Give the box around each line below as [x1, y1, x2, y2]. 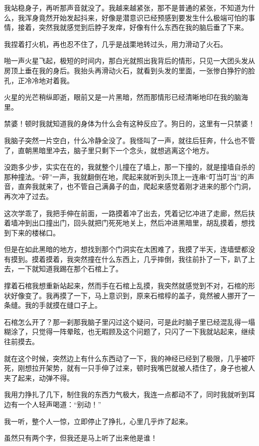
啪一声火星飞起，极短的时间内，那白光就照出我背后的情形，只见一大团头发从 [4, 55, 255, 66]
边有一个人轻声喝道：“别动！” [4, 399, 102, 409]
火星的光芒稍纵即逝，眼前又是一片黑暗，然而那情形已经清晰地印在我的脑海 [4, 92, 248, 102]
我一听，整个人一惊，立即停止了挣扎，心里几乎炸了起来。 [4, 416, 192, 426]
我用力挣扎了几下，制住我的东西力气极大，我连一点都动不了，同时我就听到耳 [4, 389, 255, 400]
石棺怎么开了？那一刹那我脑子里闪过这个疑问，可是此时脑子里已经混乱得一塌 [4, 316, 255, 327]
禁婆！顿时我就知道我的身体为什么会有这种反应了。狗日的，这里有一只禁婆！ [4, 118, 255, 129]
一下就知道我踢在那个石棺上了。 [17, 263, 123, 274]
